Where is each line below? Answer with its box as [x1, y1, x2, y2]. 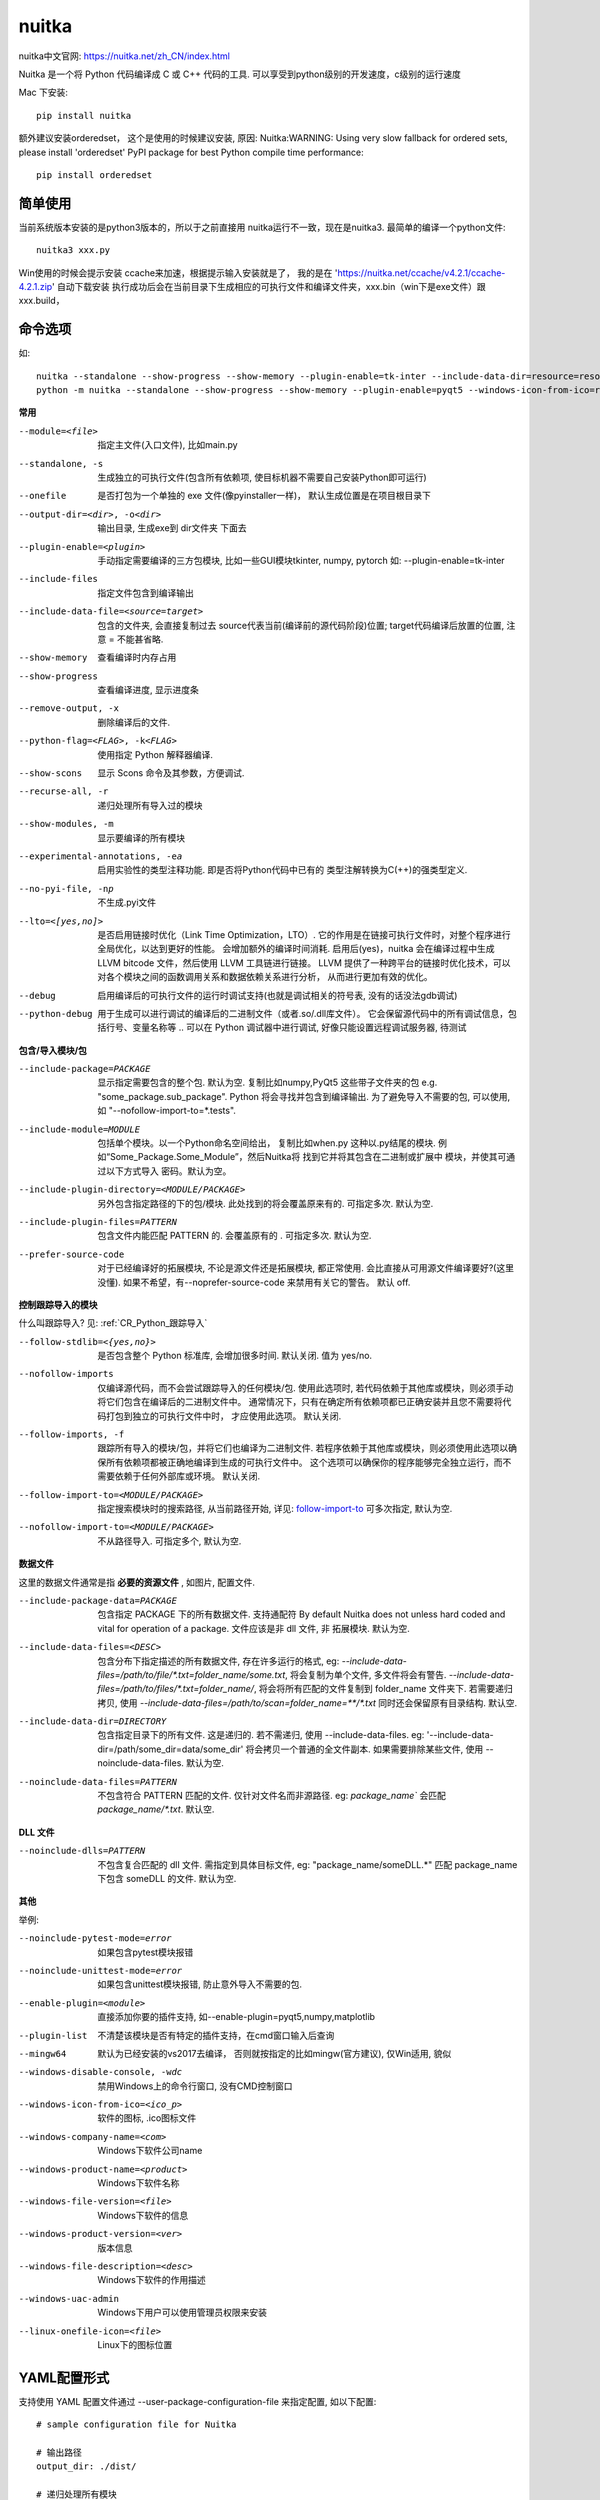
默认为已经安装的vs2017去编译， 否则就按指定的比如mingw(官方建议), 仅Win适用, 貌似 [97, 2047, 452, 2059]
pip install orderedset [36, 169, 153, 180]
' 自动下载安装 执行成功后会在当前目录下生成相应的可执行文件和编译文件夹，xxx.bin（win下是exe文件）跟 [51, 280, 486, 292]
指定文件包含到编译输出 [97, 586, 194, 599]
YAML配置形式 [18, 2369, 110, 2386]
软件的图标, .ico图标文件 [97, 2112, 197, 2124]
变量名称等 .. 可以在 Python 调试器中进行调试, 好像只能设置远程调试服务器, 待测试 [131, 1021, 467, 1034]
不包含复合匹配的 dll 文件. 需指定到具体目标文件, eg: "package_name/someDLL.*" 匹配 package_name [97, 1858, 518, 1870]
